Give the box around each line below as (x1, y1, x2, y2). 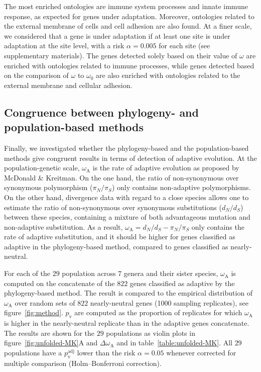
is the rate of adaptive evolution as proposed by (92, 162, 239, 173)
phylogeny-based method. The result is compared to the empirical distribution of (4, 288, 253, 298)
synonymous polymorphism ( (4, 182, 93, 193)
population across (62, 268, 116, 278)
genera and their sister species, (123, 268, 218, 278)
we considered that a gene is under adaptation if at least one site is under (4, 30, 230, 41)
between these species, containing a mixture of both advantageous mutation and (4, 212, 250, 222)
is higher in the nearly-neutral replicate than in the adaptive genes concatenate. (4, 318, 249, 328)
